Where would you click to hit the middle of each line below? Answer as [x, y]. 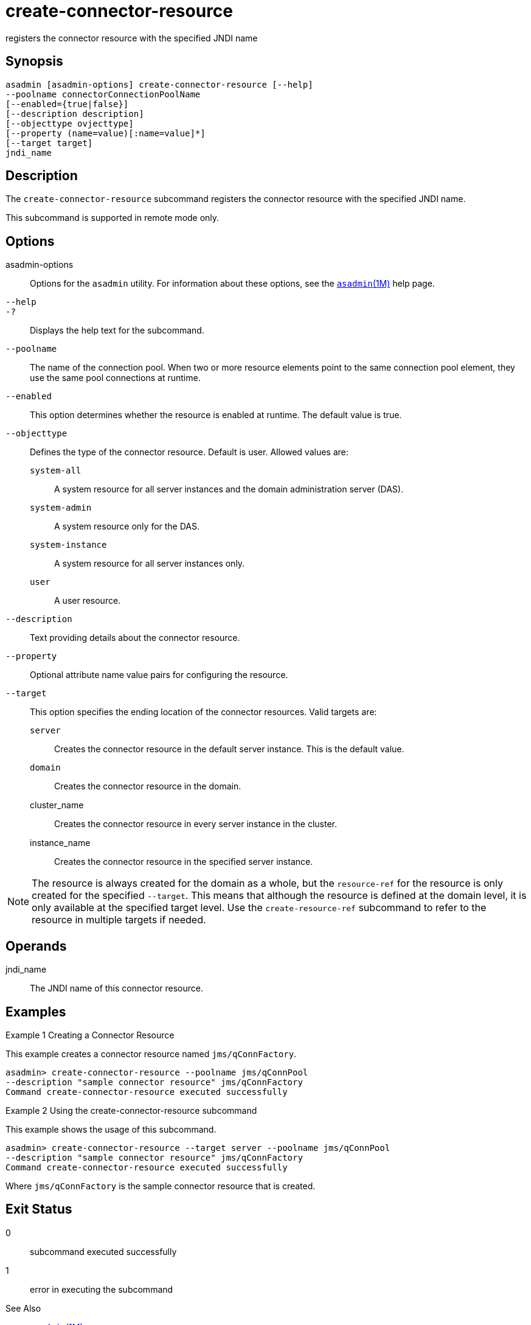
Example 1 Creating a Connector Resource [90, 1035]
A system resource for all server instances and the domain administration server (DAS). [229, 489]
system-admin [61, 508]
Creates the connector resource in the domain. [148, 786]
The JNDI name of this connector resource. [116, 988]
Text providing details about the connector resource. [135, 638]
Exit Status [39, 1209]
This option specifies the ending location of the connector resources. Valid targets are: [203, 712]
